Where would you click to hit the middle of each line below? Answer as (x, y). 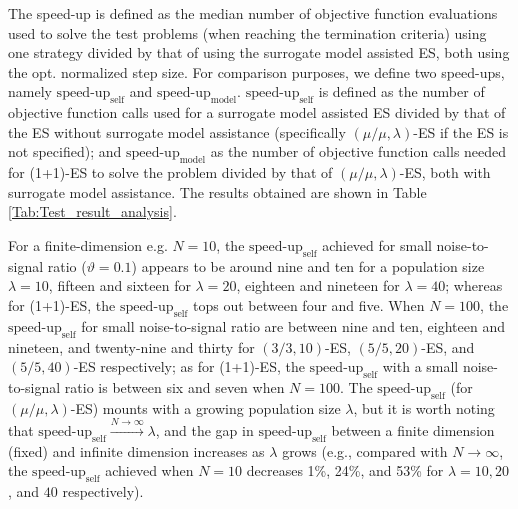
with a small (420, 366)
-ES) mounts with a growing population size (205, 407)
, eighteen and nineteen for (318, 285)
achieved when (149, 470)
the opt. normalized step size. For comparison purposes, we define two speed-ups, (256, 71)
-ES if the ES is (461, 131)
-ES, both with (445, 172)
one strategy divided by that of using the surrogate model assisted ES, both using (259, 52)
